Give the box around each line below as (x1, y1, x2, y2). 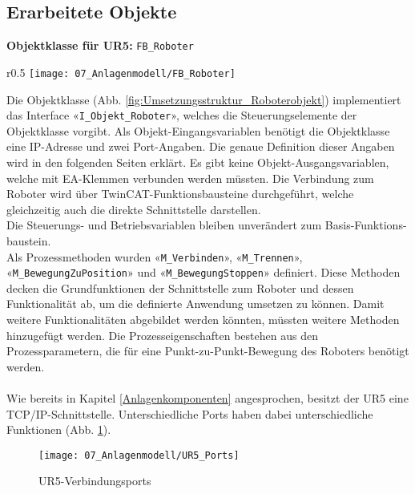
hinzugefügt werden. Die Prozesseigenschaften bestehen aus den (6, 326, 318, 343)
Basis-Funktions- (324, 217, 407, 233)
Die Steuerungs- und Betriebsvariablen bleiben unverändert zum (6, 217, 322, 233)
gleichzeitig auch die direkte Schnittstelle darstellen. (6, 200, 261, 217)
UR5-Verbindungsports (38, 472, 151, 489)
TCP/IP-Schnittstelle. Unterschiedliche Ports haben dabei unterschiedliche (6, 405, 373, 422)
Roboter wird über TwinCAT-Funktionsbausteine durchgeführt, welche (6, 185, 354, 202)
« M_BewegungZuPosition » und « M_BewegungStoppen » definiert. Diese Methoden (6, 264, 401, 281)
